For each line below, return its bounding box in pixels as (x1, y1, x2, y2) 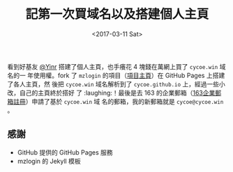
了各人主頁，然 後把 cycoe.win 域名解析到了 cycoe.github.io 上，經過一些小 (7, 79, 225, 88)
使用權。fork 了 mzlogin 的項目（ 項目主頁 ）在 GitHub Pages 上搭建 (33, 71, 225, 79)
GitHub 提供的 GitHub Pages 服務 (17, 148, 113, 157)
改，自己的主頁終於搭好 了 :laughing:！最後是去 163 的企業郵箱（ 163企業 (7, 88, 216, 97)
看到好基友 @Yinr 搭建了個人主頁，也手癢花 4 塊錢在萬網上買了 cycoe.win (7, 62, 218, 70)
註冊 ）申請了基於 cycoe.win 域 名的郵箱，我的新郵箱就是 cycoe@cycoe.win (13, 97, 224, 105)
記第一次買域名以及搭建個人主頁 (25, 6, 209, 22)
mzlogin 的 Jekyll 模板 (17, 157, 82, 165)
